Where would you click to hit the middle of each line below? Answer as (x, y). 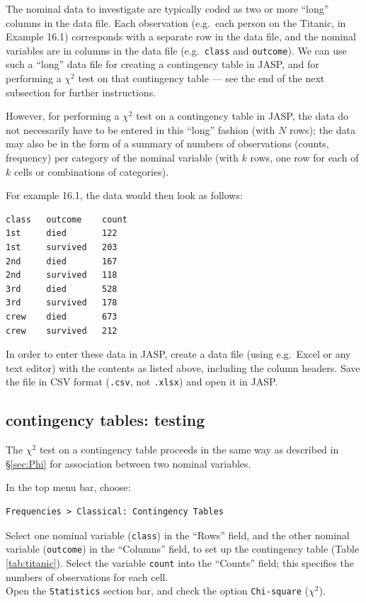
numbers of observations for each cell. (87, 576)
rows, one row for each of (304, 157)
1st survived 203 (62, 247)
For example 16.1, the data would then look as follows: (124, 195)
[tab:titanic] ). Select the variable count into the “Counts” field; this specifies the (180, 562)
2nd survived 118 (62, 275)
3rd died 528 (62, 289)
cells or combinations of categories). (91, 171)
